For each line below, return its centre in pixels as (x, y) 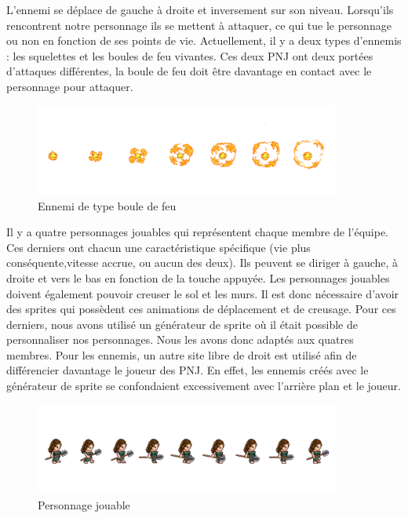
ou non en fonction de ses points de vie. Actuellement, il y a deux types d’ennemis (204, 40)
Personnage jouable (84, 504)
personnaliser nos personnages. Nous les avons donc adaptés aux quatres (180, 339)
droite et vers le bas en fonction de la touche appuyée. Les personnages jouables (198, 277)
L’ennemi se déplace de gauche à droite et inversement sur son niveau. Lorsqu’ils (200, 9)
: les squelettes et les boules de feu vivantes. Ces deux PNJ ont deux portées (190, 55)
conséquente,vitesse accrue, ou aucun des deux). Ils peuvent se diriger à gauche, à (202, 263)
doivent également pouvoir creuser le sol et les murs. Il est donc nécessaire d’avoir (203, 293)
